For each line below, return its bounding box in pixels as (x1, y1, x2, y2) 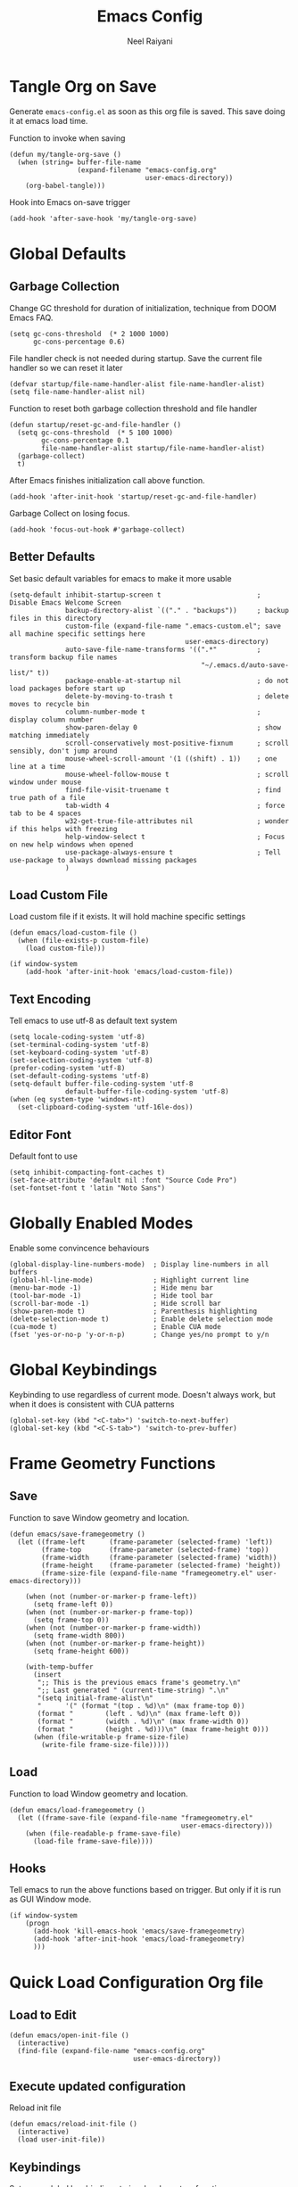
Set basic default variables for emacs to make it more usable (9, 573, 232, 583)
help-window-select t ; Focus (65, 832, 286, 841)
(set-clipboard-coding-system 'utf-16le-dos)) (17, 1103, 194, 1112)
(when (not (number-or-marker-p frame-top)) (25, 1607, 194, 1616)
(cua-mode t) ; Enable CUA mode (9, 1322, 221, 1331)
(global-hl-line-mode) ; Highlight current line (9, 1275, 250, 1284)
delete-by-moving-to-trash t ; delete (65, 691, 290, 701)
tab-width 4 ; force (65, 801, 286, 810)
